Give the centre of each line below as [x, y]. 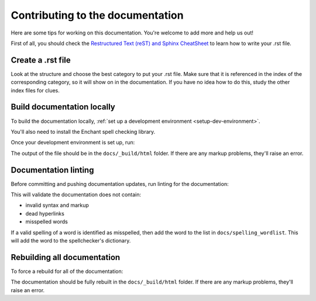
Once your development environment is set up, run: [73, 143]
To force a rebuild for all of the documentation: [67, 271]
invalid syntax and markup [57, 205]
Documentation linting [52, 170]
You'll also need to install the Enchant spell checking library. [83, 132]
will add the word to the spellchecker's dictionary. [71, 240]
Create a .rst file [41, 60]
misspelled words [47, 222]
